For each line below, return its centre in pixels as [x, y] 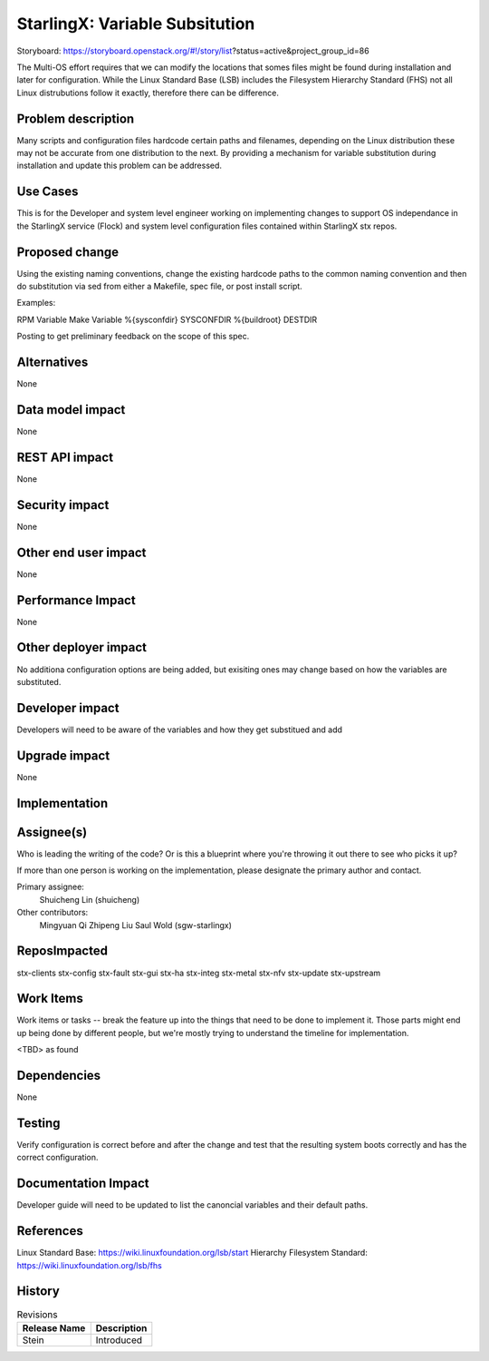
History [38, 1292]
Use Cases [48, 192]
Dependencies [59, 1076]
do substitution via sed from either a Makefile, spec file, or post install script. [159, 286]
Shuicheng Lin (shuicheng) [90, 899]
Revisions [37, 1314]
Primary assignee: [51, 887]
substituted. [39, 681]
